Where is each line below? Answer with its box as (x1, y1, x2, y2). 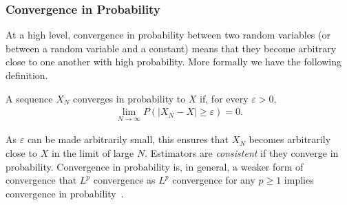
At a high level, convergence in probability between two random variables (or (6, 28, 330, 42)
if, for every (200, 91, 249, 105)
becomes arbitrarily (249, 132, 331, 147)
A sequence (6, 91, 53, 105)
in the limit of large (51, 146, 134, 160)
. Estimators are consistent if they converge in (145, 146, 339, 160)
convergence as (93, 173, 156, 187)
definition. (6, 68, 48, 82)
